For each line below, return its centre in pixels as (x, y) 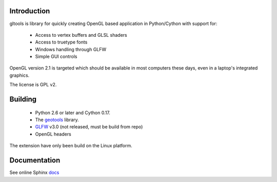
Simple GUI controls (56, 57)
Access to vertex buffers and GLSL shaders (81, 35)
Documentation (35, 160)
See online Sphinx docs (34, 173)
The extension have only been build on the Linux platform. (71, 146)
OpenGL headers (53, 134)
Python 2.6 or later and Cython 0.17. (73, 112)
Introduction (30, 11)
